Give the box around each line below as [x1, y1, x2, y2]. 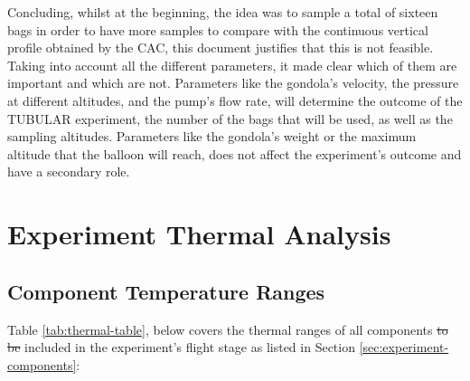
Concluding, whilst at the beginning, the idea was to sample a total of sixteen [7, 3, 438, 21]
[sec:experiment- [359, 338, 449, 357]
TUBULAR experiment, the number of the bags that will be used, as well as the [7, 109, 453, 128]
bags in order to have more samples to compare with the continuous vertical [7, 20, 428, 39]
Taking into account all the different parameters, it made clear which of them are [7, 55, 457, 74]
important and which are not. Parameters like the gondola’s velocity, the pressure [7, 73, 459, 92]
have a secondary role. [7, 162, 130, 181]
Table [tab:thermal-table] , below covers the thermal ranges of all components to [7, 319, 448, 338]
